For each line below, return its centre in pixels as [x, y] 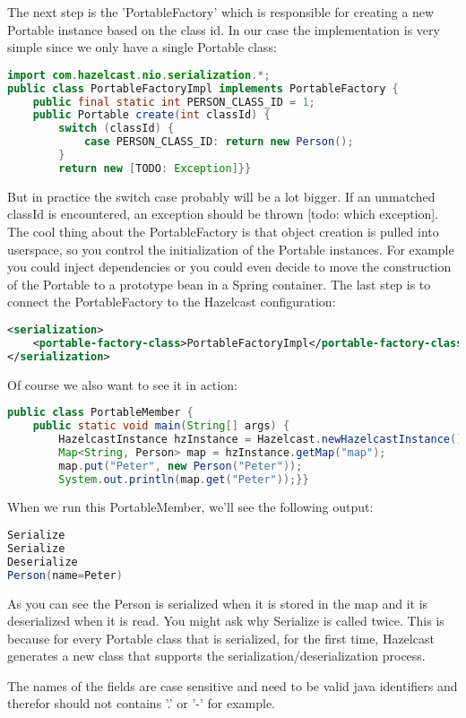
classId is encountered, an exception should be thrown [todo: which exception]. [223, 214]
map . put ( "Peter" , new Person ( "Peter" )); [181, 466]
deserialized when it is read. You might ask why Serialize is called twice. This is [226, 621]
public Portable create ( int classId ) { [151, 115]
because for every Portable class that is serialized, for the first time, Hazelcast [221, 638]
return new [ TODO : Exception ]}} [155, 168]
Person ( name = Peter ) [65, 575]
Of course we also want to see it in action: [122, 384]
